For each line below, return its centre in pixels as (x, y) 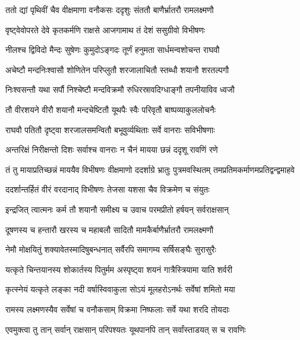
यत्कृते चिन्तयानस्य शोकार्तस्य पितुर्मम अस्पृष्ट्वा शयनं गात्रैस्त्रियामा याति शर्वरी (119, 269)
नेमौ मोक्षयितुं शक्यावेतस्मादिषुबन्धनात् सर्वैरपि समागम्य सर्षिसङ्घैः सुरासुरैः (111, 249)
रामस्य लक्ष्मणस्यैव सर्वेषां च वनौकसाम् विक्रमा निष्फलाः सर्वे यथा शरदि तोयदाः (118, 309)
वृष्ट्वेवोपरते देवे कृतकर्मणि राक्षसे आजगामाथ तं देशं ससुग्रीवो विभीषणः (105, 29)
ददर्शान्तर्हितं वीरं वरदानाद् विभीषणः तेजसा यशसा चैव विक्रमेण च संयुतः (108, 189)
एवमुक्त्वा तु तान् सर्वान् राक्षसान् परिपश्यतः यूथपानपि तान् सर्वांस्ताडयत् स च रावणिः (126, 329)
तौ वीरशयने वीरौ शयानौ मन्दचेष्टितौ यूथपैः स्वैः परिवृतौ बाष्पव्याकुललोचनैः (110, 109)
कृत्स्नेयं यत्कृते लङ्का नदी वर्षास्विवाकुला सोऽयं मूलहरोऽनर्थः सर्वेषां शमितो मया (120, 289)
